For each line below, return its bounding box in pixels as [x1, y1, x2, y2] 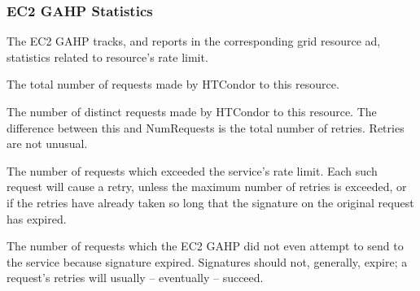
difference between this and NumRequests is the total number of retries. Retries [7, 119, 405, 136]
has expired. [7, 210, 67, 227]
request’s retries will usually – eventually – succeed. [7, 269, 264, 286]
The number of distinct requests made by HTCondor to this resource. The [7, 103, 377, 119]
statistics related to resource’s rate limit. [7, 48, 208, 65]
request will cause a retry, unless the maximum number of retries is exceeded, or [7, 178, 407, 195]
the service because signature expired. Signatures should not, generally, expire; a [7, 253, 408, 270]
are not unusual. [7, 135, 88, 152]
